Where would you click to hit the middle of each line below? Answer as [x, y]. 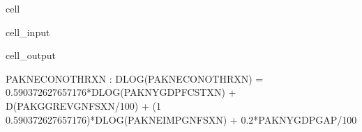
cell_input [28, 32]
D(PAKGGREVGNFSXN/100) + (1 [83, 105]
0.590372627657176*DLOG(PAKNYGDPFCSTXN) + [121, 92]
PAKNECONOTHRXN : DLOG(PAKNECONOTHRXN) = [135, 78]
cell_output [31, 55]
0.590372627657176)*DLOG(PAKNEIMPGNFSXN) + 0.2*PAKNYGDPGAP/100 [181, 119]
